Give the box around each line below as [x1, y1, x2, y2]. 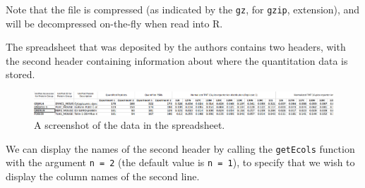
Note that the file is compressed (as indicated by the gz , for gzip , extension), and [6, 2, 360, 16]
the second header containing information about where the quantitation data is [6, 53, 348, 68]
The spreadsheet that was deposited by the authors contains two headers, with [6, 39, 346, 54]
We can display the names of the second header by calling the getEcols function [6, 141, 355, 156]
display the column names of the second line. [6, 169, 200, 184]
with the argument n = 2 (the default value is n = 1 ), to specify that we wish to [6, 155, 355, 170]
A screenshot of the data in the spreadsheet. [34, 118, 225, 132]
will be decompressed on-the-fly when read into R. [6, 15, 223, 30]
